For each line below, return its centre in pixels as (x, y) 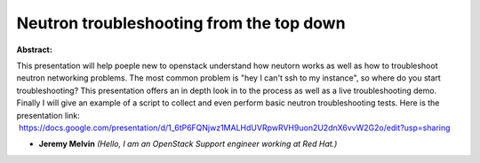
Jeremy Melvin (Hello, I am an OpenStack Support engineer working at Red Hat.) (188, 144)
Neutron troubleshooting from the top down (181, 23)
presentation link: (48, 115)
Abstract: (34, 50)
